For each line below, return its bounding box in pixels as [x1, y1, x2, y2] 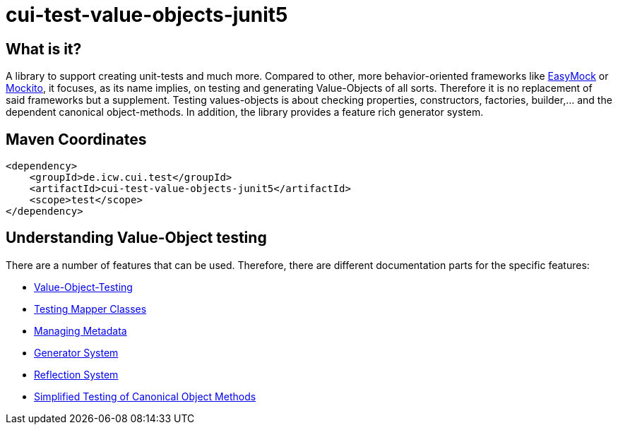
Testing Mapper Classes [34, 302, 147, 315]
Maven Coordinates [6, 130, 147, 148]
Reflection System [34, 368, 119, 381]
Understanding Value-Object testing [6, 229, 267, 247]
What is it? [6, 40, 82, 58]
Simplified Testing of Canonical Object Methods [34, 390, 256, 402]
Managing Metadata [34, 324, 127, 337]
